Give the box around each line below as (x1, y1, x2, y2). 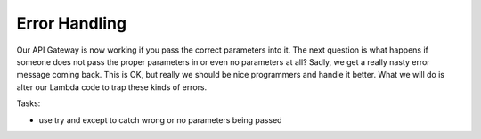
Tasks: (16, 98, 41, 109)
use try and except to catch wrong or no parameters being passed (38, 114, 282, 125)
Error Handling (16, 13, 127, 33)
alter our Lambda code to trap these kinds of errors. (16, 81, 208, 93)
